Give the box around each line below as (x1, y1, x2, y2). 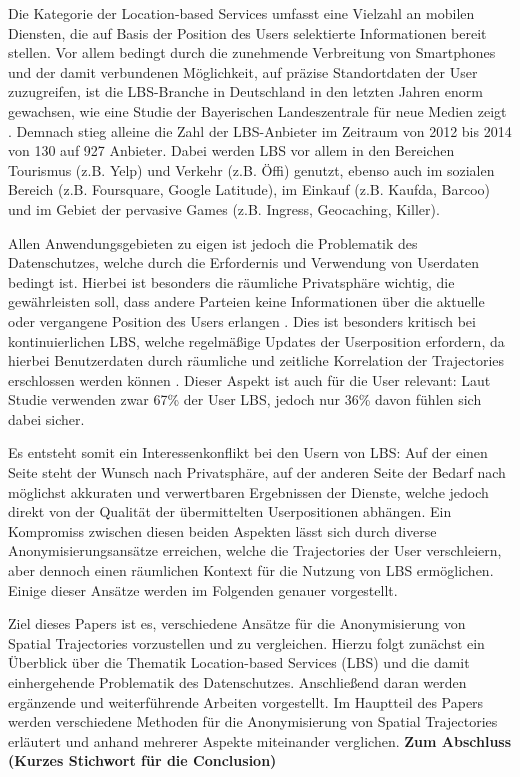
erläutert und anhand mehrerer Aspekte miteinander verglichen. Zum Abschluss (8, 730, 512, 751)
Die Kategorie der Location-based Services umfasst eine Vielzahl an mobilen (8, 3, 475, 23)
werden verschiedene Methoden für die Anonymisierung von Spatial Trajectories (8, 711, 498, 732)
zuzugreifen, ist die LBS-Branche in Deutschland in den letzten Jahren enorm (8, 81, 483, 102)
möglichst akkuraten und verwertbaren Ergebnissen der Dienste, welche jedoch (8, 481, 489, 502)
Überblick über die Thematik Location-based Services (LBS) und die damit (8, 652, 470, 673)
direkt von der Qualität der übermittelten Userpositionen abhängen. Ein (8, 501, 452, 522)
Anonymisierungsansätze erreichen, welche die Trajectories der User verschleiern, (8, 540, 502, 561)
